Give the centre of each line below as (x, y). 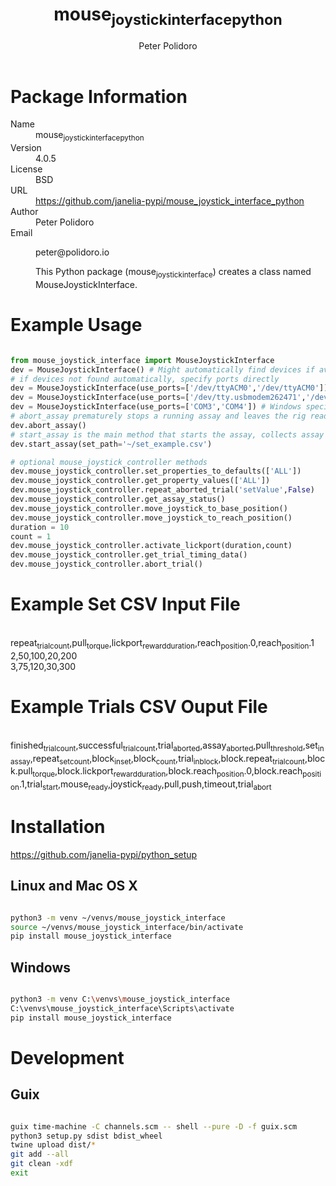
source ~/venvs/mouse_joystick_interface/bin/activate (127, 927)
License (26, 169)
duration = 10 (40, 527)
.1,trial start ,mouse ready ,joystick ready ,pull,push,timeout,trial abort (145, 785)
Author (24, 212)
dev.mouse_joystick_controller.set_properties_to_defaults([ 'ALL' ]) (156, 471)
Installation (58, 827)
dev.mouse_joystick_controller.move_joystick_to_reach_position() (151, 518)
